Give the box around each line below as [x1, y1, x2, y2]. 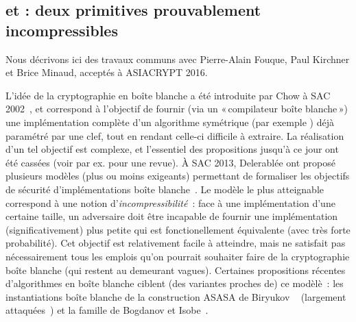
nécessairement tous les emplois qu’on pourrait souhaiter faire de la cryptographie [5, 249, 350, 263]
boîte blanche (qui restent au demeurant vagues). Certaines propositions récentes [5, 262, 346, 277]
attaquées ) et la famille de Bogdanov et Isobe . [5, 303, 209, 317]
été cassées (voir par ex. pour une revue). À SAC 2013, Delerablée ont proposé [5, 155, 335, 169]
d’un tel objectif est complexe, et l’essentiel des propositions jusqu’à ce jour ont [5, 142, 339, 156]
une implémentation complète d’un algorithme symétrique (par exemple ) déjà [5, 114, 334, 129]
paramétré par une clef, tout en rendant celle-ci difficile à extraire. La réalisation [5, 128, 344, 143]
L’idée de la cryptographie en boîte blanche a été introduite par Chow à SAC [5, 88, 331, 102]
